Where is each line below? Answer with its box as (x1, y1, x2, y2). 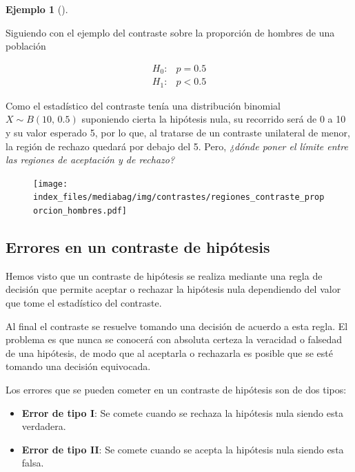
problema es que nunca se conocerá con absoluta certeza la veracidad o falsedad (6, 332, 343, 347)
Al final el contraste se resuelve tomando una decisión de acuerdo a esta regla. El (6, 318, 348, 333)
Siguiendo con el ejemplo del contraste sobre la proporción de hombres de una (6, 25, 335, 39)
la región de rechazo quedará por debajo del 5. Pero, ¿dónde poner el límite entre (6, 138, 348, 153)
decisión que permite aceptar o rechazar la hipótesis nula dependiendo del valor (6, 282, 341, 296)
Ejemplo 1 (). (6, 2, 68, 16)
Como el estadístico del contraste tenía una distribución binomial (6, 98, 281, 112)
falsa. (21, 455, 44, 470)
